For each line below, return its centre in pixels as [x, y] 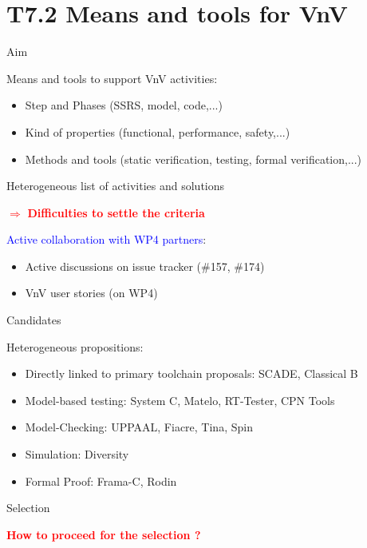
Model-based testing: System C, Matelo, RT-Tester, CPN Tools [180, 400]
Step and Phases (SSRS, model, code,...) [124, 105]
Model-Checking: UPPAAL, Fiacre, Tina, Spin [139, 427]
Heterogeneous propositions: [75, 346]
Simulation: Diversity [77, 454]
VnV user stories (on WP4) [91, 293]
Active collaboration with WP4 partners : [107, 239]
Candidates [34, 320]
